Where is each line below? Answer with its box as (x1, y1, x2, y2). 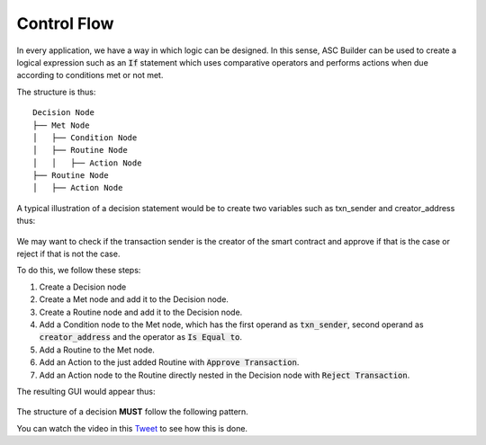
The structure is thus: (16, 86, 96, 97)
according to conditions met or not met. (16, 70, 164, 81)
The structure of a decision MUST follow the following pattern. (16, 406, 249, 417)
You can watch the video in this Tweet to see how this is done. (16, 423, 247, 433)
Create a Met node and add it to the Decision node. (39, 294, 229, 305)
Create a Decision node (39, 281, 127, 292)
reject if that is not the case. (16, 248, 121, 260)
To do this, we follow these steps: (16, 265, 141, 276)
